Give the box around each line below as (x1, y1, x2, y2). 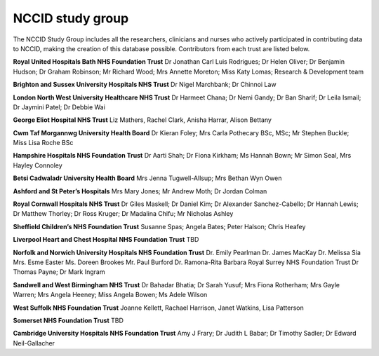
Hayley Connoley (13, 161, 62, 170)
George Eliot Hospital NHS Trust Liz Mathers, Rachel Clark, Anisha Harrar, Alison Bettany (13, 116, 272, 124)
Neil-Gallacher (13, 338, 55, 347)
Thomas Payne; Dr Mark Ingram (13, 268, 105, 276)
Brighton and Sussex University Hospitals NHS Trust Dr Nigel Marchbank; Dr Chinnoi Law (13, 81, 277, 89)
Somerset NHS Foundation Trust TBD (13, 316, 124, 324)
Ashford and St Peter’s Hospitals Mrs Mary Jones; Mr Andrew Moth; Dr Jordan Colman (13, 186, 267, 196)
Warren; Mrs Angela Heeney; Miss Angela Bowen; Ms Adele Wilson (13, 291, 208, 299)
